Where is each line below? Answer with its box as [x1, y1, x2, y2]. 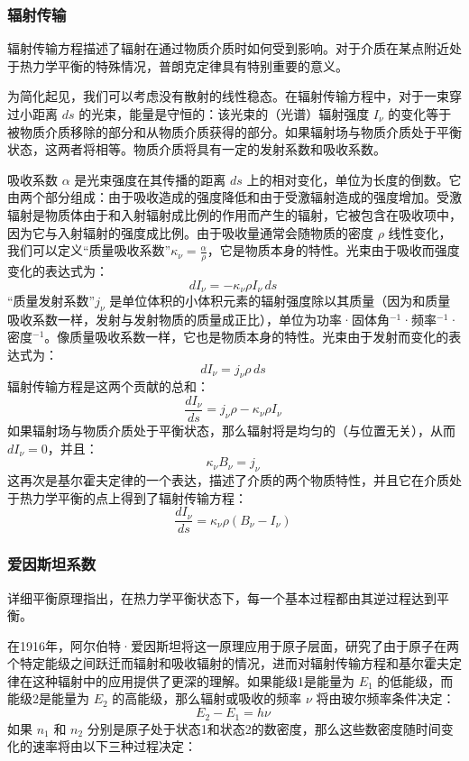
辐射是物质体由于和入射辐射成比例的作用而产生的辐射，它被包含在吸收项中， [7, 205, 462, 224]
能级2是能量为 [7, 689, 89, 708]
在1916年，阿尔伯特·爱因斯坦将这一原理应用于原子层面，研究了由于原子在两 [7, 636, 459, 655]
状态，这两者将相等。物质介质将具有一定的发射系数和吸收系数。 [7, 140, 386, 159]
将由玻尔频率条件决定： [316, 689, 455, 708]
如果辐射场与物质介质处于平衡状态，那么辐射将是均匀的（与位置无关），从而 [7, 421, 455, 440]
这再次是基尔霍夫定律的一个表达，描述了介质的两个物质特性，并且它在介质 [7, 471, 449, 490]
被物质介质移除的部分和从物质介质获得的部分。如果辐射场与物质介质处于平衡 [7, 122, 462, 141]
